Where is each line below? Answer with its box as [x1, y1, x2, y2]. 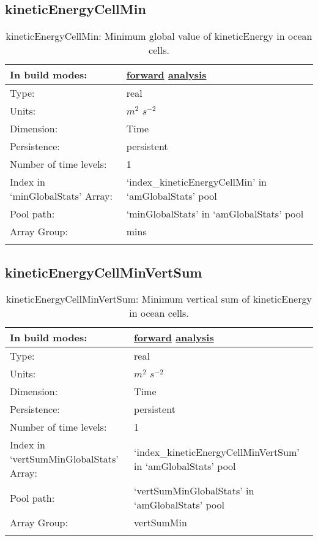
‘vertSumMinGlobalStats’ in [134, 483, 254, 498]
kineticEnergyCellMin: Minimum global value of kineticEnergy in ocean [6, 29, 312, 44]
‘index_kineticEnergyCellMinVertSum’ [134, 444, 300, 459]
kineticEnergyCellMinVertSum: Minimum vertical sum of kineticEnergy [6, 292, 312, 306]
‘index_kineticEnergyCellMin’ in [126, 175, 267, 189]
